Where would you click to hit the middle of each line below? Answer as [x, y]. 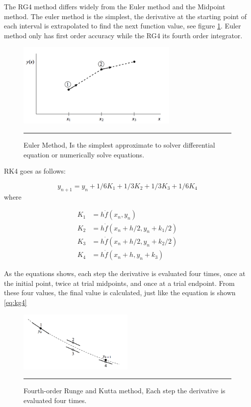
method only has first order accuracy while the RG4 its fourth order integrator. [123, 35]
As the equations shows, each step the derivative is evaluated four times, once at [125, 273]
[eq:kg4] [15, 302]
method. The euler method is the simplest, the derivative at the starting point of [125, 16]
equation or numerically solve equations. [84, 154]
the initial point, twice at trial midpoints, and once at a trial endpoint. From [119, 283]
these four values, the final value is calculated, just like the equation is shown [120, 293]
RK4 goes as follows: [35, 171]
